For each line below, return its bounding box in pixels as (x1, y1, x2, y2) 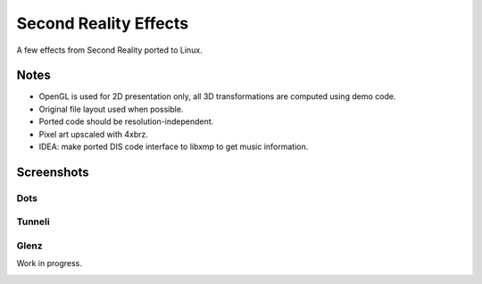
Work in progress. (16, 258, 82, 269)
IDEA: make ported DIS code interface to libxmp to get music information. (38, 141, 309, 152)
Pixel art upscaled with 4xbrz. (38, 129, 149, 139)
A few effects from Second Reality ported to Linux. (16, 45, 203, 55)
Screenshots (16, 164, 89, 180)
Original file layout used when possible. (38, 104, 184, 114)
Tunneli (16, 215, 50, 228)
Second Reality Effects (16, 13, 189, 33)
